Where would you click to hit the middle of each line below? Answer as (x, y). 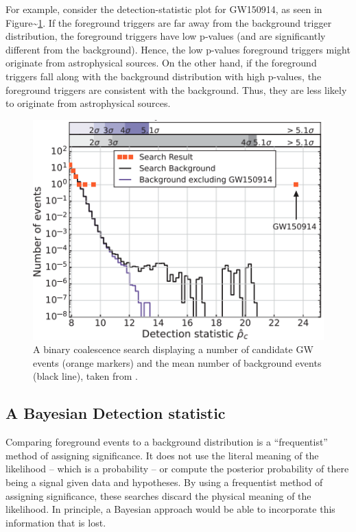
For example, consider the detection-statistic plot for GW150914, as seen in (164, 9)
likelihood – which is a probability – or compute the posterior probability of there (177, 469)
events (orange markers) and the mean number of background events (177, 362)
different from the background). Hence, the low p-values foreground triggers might (178, 49)
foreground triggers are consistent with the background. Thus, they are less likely (176, 89)
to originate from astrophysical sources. (88, 103)
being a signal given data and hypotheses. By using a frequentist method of (164, 482)
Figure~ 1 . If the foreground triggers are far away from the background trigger (169, 22)
